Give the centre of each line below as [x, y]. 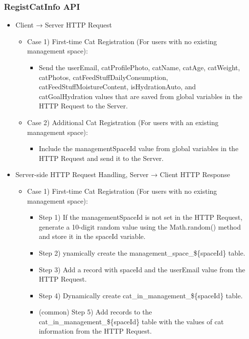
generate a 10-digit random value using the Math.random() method [140, 226]
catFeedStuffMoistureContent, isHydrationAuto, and [117, 87]
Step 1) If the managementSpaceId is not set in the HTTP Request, [141, 217]
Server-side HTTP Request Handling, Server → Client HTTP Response [123, 174]
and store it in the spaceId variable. [92, 236]
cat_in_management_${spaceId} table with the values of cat [131, 321]
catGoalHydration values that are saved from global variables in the [141, 96]
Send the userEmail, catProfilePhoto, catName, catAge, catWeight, [139, 67]
